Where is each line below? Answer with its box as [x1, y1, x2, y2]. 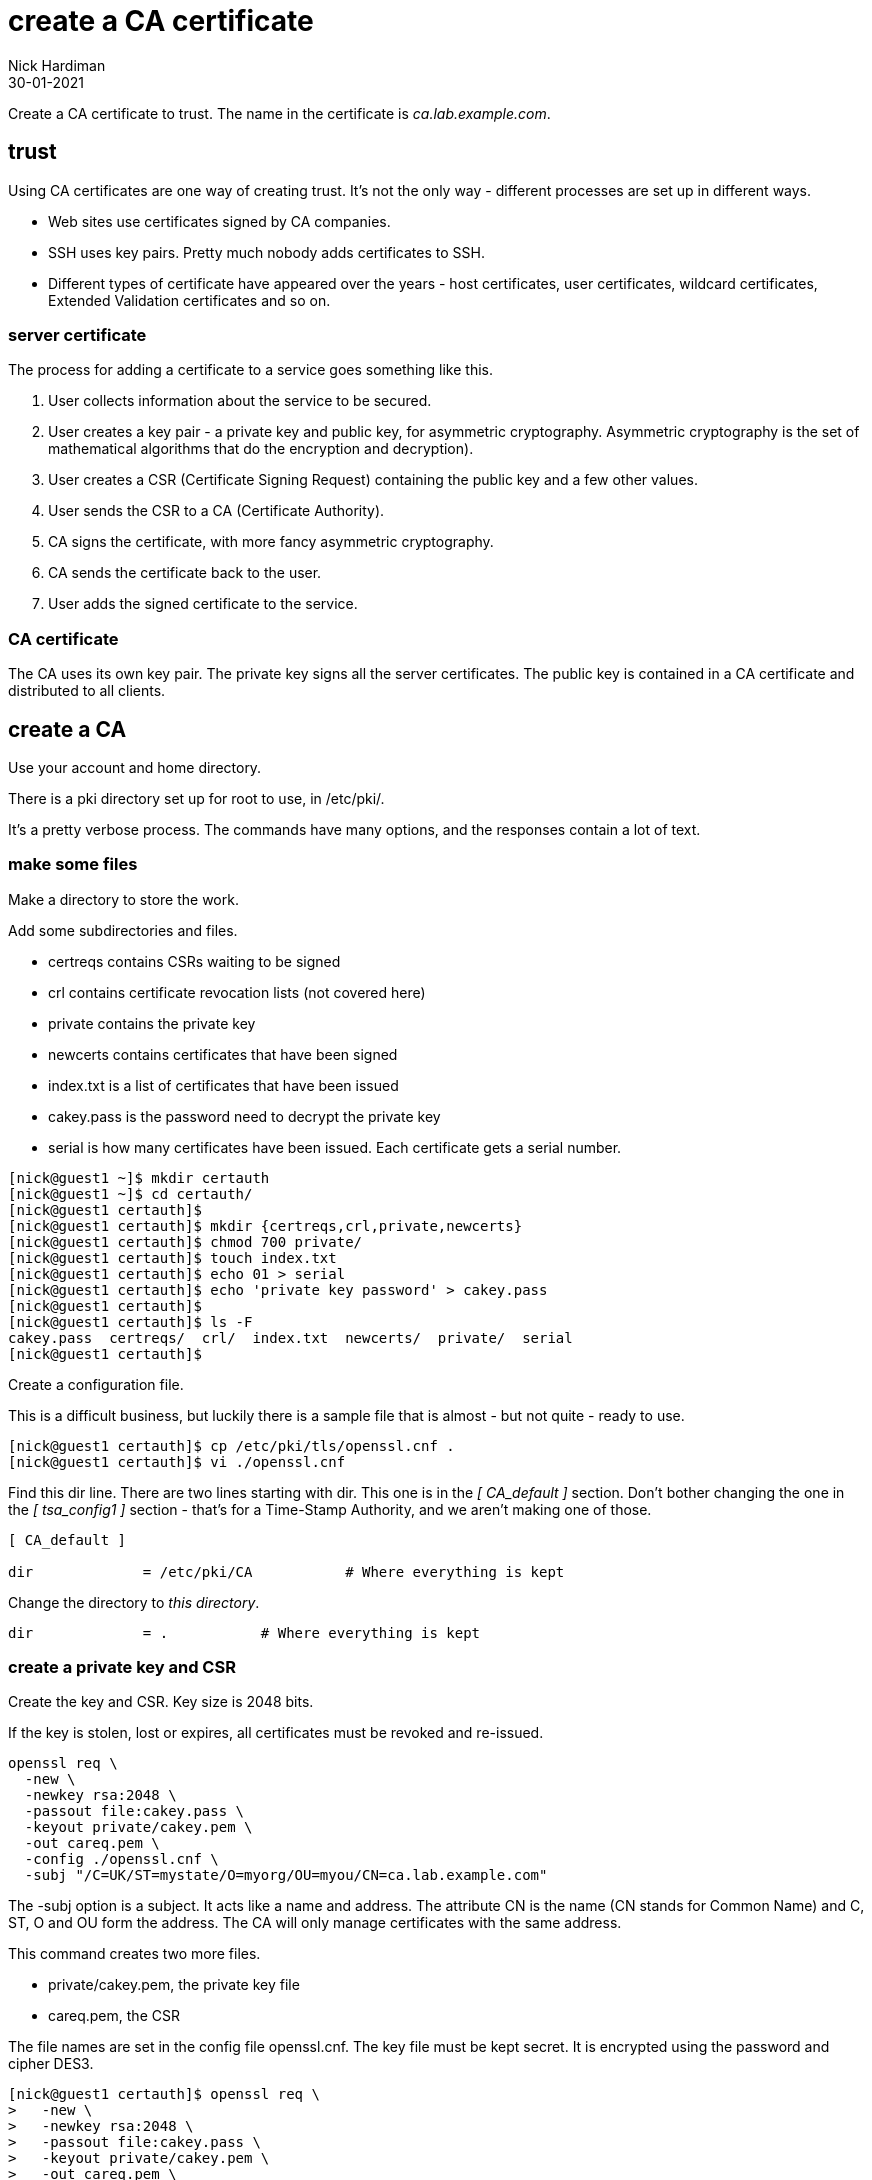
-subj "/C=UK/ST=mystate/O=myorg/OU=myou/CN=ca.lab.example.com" [24, 1867, 548, 1884]
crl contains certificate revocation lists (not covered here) [48, 983, 426, 1001]
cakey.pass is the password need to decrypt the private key [48, 1107, 441, 1125]
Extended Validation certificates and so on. [48, 291, 331, 309]
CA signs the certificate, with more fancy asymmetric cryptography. [48, 533, 494, 551]
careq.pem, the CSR [48, 2007, 180, 2025]
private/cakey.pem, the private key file [48, 1976, 300, 1994]
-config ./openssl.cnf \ [24, 1851, 219, 1868]
